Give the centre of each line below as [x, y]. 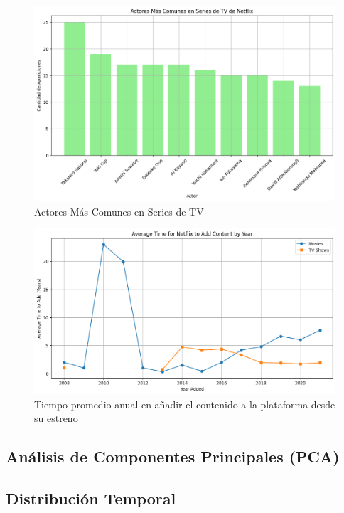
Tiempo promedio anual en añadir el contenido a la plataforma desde [185, 404]
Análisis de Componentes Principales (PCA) [173, 456]
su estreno [56, 418]
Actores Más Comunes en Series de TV [119, 211]
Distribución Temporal [91, 498]
